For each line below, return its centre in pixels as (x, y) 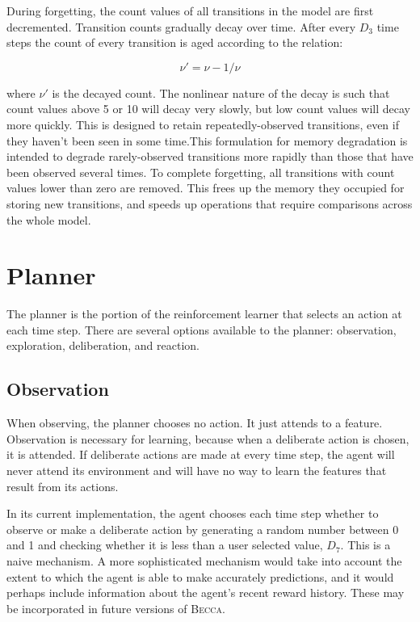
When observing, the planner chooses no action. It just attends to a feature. (195, 423)
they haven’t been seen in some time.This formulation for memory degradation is (207, 140)
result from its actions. (63, 486)
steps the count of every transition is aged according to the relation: (175, 42)
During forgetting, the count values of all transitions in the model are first (190, 11)
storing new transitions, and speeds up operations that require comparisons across (210, 203)
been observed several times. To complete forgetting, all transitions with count (201, 172)
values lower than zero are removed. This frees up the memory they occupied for (206, 188)
